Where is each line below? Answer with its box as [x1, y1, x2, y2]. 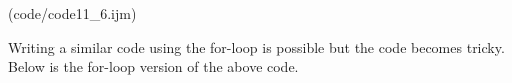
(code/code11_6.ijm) [8, 3, 137, 23]
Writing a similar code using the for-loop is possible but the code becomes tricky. [8, 36, 505, 57]
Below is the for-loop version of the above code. [8, 56, 299, 77]
